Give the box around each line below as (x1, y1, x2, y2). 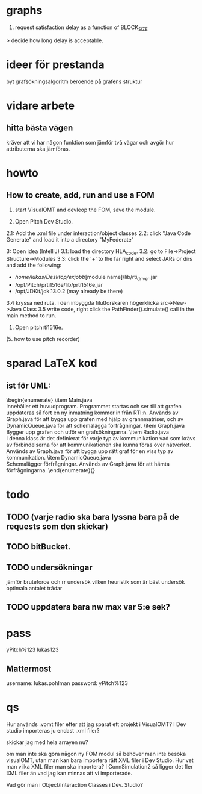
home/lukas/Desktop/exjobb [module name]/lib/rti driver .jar (14, 274, 158, 282)
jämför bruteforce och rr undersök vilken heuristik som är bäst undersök (6, 578, 185, 586)
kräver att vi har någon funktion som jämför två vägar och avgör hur (6, 139, 174, 146)
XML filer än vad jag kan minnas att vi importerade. (6, 769, 133, 777)
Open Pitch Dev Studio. (14, 217, 73, 225)
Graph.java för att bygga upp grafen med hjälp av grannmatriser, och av (6, 416, 184, 423)
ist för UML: (6, 380, 51, 390)
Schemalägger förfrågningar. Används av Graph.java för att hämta (6, 460, 170, 467)
